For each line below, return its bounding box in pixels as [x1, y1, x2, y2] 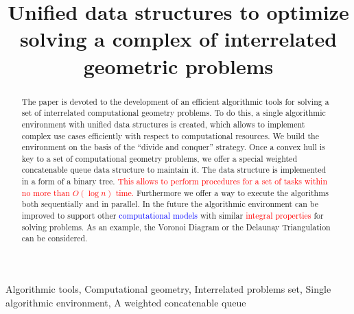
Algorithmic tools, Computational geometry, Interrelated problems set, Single [5, 282, 331, 296]
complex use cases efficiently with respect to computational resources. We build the [21, 130, 319, 141]
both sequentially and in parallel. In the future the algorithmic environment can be [21, 198, 319, 210]
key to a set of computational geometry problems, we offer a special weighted [21, 152, 298, 164]
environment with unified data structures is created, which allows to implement [21, 118, 305, 130]
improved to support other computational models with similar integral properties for [21, 210, 324, 221]
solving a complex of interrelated [19, 25, 338, 53]
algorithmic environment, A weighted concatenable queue [5, 295, 246, 309]
